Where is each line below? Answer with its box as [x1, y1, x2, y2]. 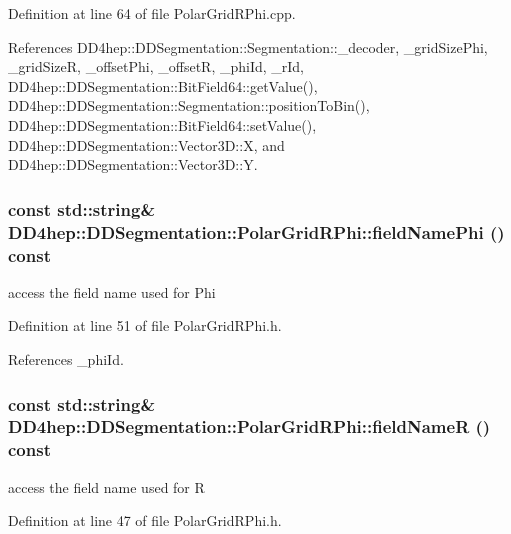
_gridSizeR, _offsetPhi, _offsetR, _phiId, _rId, [8, 56, 305, 77]
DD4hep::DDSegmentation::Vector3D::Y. [8, 154, 258, 175]
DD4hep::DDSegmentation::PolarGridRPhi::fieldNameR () [8, 414, 491, 439]
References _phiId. [8, 349, 124, 369]
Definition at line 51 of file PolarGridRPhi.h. [8, 315, 282, 336]
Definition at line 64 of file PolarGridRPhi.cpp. [8, 3, 296, 23]
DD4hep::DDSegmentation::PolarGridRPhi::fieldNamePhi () [8, 219, 505, 244]
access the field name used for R [8, 476, 205, 497]
